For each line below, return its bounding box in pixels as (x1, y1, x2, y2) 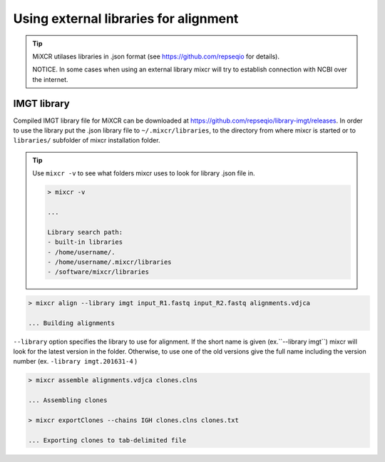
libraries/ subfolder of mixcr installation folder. (13, 136, 160, 145)
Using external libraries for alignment (13, 11, 239, 26)
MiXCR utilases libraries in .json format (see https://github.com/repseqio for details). (32, 52, 280, 61)
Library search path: (47, 228, 123, 236)
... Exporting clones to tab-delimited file (28, 436, 187, 444)
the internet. (32, 75, 68, 83)
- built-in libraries (47, 238, 123, 246)
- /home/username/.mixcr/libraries (47, 257, 172, 266)
